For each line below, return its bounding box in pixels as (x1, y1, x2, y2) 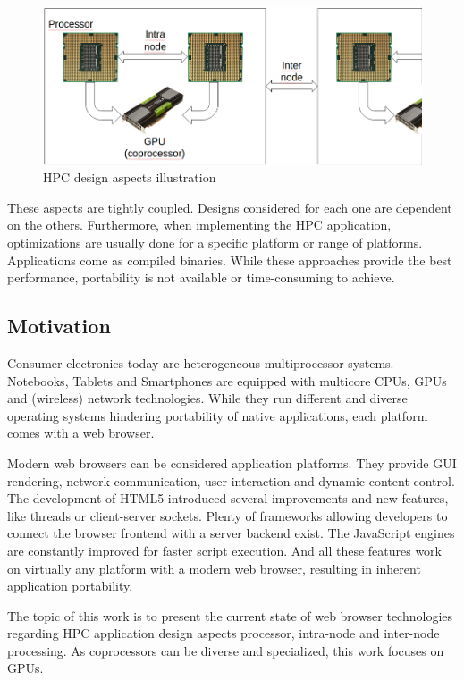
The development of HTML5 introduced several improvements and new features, (7, 489, 449, 508)
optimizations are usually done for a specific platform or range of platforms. (7, 233, 423, 251)
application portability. (7, 576, 133, 595)
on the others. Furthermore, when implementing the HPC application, (7, 215, 392, 234)
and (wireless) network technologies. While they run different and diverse (7, 389, 408, 407)
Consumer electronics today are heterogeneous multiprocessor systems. (7, 353, 394, 372)
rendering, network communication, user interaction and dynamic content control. (7, 471, 455, 490)
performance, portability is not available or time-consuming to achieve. (7, 268, 395, 287)
